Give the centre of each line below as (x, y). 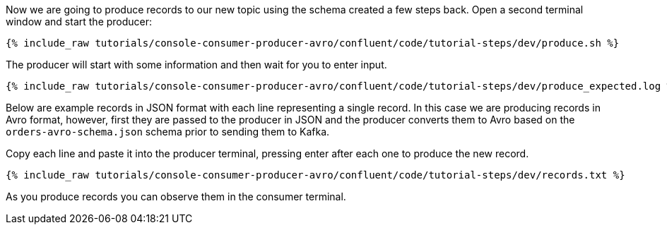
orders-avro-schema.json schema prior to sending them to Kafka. (168, 132)
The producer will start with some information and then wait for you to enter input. (196, 65)
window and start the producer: (79, 22)
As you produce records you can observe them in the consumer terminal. (176, 196)
